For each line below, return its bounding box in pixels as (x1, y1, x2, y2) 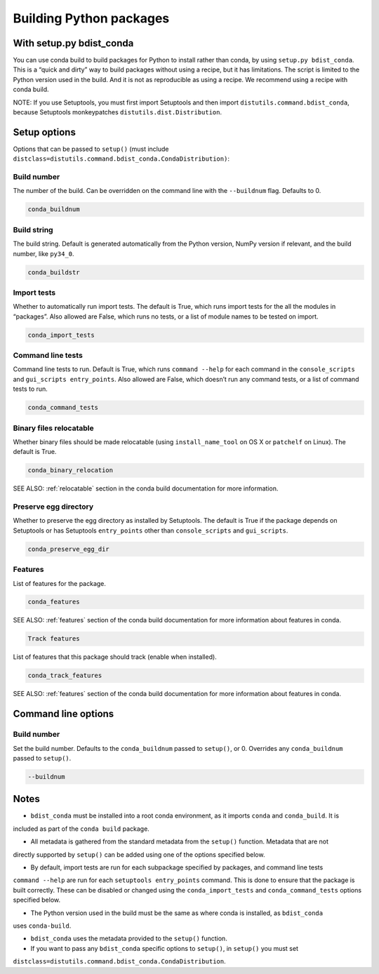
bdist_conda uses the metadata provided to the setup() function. (30, 934, 227, 943)
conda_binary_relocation (27, 467, 114, 474)
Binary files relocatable (13, 423, 94, 433)
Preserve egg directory (13, 502, 94, 512)
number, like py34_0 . (13, 249, 74, 258)
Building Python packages (13, 11, 170, 26)
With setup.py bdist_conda (13, 37, 134, 49)
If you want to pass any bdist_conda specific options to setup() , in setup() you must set (30, 944, 298, 952)
